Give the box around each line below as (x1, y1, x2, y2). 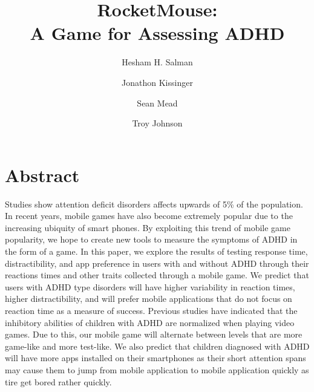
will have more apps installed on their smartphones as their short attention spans (5, 351, 306, 364)
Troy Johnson (132, 117, 183, 129)
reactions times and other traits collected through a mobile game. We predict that (5, 269, 309, 281)
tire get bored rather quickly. (5, 375, 112, 388)
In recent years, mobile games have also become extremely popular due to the (5, 209, 293, 222)
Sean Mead (137, 96, 178, 109)
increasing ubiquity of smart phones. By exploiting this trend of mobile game (5, 221, 290, 234)
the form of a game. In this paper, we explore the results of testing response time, (5, 245, 308, 257)
